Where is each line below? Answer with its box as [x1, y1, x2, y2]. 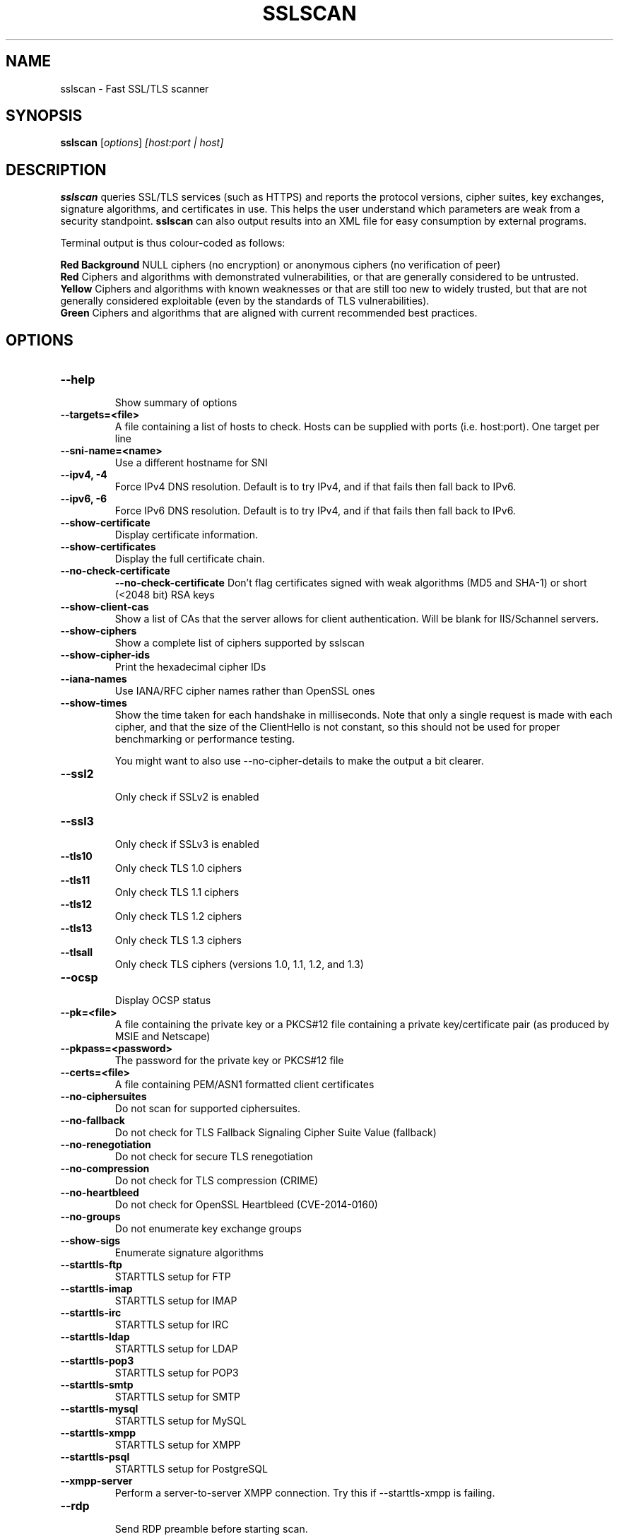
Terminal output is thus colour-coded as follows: [60, 237, 285, 249]
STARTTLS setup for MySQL [114, 1415, 247, 1427]
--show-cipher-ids [60, 649, 150, 661]
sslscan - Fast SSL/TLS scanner [60, 82, 209, 95]
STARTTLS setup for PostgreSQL [114, 1463, 268, 1475]
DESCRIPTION [6, 160, 107, 179]
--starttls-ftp [60, 1258, 122, 1271]
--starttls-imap [60, 1282, 133, 1295]
